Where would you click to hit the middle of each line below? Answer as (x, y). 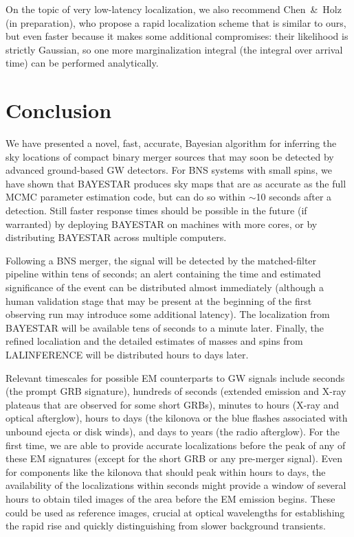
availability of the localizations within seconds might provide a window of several (176, 485)
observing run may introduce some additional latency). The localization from (168, 314)
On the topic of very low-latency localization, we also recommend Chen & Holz (174, 9)
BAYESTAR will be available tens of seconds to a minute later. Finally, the (165, 327)
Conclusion (59, 110)
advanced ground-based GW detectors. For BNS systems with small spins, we (169, 170)
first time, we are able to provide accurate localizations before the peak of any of (176, 445)
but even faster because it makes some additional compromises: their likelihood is (177, 36)
